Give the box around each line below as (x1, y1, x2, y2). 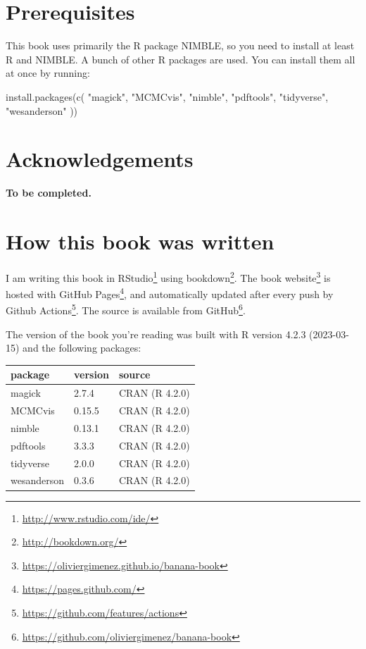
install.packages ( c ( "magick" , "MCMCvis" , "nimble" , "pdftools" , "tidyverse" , (6, 89, 329, 104)
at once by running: (6, 66, 90, 80)
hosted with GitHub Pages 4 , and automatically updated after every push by (6, 285, 334, 301)
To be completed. (6, 185, 91, 200)
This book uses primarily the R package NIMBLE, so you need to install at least (6, 38, 355, 53)
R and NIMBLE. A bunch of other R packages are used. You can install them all (6, 51, 355, 66)
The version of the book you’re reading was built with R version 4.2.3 (6, 326, 306, 341)
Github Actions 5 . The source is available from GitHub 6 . (6, 301, 246, 318)
